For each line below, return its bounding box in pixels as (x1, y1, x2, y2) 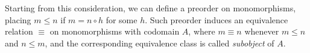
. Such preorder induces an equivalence (145, 13, 288, 26)
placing (5, 13, 31, 26)
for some (106, 13, 138, 26)
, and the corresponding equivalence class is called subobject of (45, 36, 274, 49)
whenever (244, 25, 279, 38)
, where (188, 25, 215, 38)
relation (5, 25, 33, 38)
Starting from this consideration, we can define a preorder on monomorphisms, (5, 2, 296, 14)
